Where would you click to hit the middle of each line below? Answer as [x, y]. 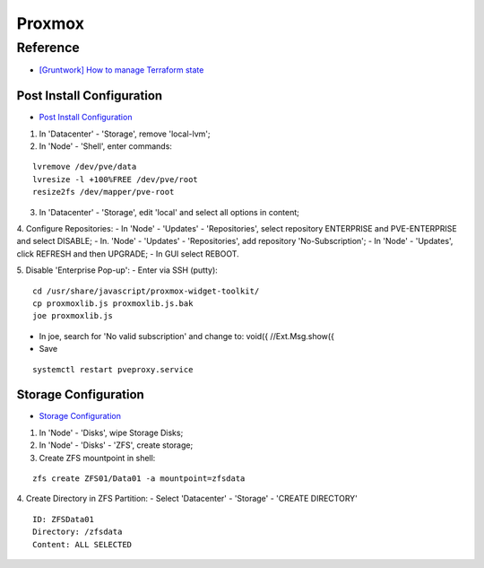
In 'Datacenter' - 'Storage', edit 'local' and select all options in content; [169, 212]
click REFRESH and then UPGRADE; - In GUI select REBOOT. [128, 253]
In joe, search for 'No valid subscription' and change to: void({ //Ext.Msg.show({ [187, 336]
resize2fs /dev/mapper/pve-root [104, 192]
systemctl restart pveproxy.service [113, 369]
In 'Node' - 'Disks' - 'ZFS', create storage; [116, 445]
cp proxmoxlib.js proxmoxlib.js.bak [113, 303]
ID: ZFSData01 [63, 519]
